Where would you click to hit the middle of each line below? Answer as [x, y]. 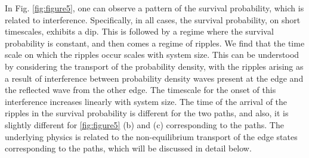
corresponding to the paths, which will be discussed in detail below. [128, 148]
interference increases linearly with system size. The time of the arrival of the [146, 101]
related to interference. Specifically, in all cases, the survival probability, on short [153, 19]
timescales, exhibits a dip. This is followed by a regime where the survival [139, 31]
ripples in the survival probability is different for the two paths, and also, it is [147, 113]
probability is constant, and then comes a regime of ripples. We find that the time [155, 43]
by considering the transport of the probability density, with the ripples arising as [154, 66]
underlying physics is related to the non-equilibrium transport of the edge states [151, 136]
